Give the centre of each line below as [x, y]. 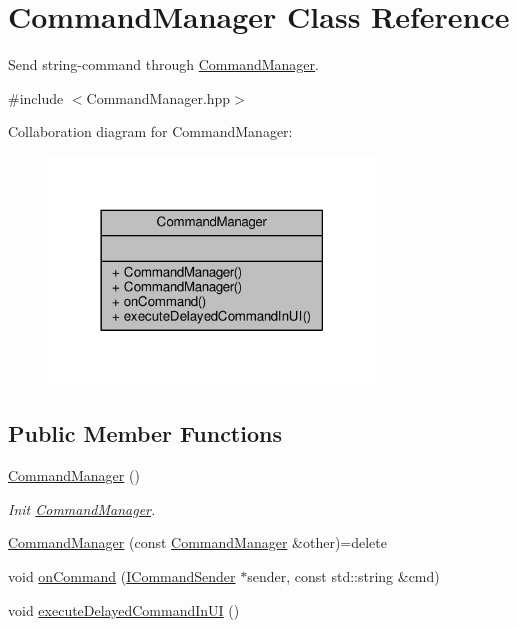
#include [36, 97]
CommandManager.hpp [158, 97]
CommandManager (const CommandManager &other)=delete [197, 542]
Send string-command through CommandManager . [163, 64]
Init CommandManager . [82, 508]
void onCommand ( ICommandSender [122, 576]
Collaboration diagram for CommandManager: [150, 131]
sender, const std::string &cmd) [343, 576]
